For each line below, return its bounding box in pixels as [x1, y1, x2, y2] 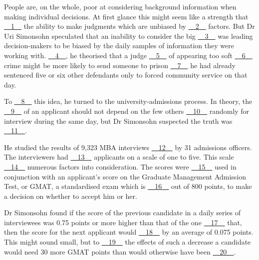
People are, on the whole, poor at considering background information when [4, 1, 237, 11]
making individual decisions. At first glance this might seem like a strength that [4, 11, 249, 21]
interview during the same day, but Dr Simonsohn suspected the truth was [4, 115, 233, 126]
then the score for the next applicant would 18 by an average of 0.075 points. [4, 227, 254, 237]
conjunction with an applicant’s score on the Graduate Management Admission [4, 171, 247, 181]
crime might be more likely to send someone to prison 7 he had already [4, 60, 236, 70]
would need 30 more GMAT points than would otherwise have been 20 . [4, 246, 236, 257]
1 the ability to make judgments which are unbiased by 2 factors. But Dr [10, 21, 255, 31]
